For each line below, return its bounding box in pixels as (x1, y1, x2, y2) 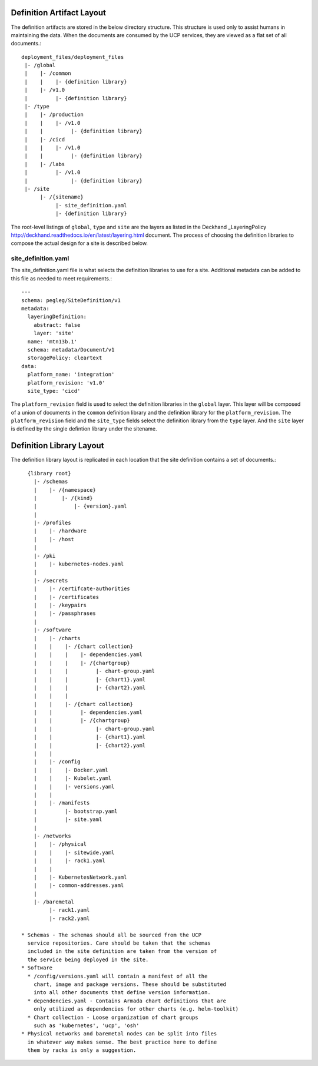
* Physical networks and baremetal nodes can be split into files (21, 1031, 217, 1037)
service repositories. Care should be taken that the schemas (27, 940, 211, 946)
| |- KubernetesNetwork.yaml (33, 873, 127, 880)
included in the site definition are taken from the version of (27, 948, 217, 955)
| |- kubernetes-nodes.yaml (33, 561, 124, 568)
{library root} (27, 470, 71, 476)
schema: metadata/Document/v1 (27, 346, 115, 353)
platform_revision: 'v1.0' (27, 379, 105, 386)
